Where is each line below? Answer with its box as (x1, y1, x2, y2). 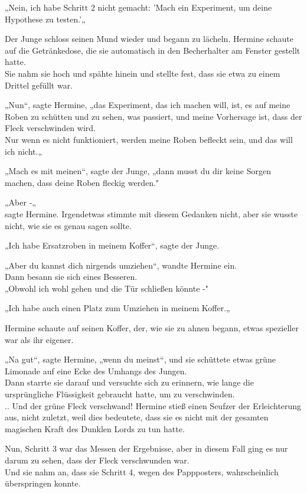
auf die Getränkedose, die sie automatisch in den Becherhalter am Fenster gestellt (5, 44, 301, 56)
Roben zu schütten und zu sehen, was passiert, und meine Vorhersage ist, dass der (5, 110, 302, 122)
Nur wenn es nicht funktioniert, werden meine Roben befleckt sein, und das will (5, 133, 293, 145)
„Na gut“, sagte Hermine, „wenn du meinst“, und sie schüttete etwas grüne (5, 353, 276, 365)
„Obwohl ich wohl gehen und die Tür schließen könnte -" (5, 282, 208, 294)
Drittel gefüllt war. (5, 79, 73, 91)
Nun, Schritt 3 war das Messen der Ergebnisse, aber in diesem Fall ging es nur (5, 442, 288, 455)
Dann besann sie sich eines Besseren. (5, 270, 138, 283)
